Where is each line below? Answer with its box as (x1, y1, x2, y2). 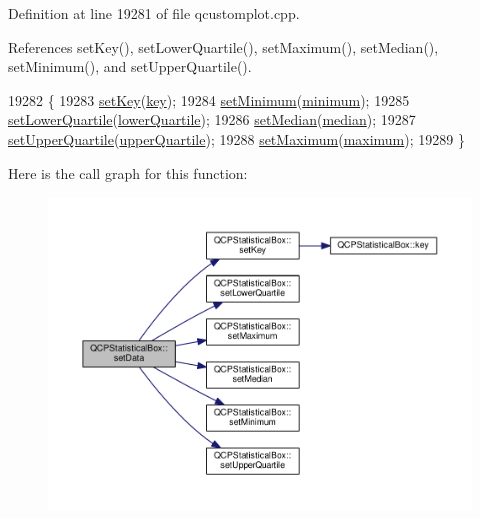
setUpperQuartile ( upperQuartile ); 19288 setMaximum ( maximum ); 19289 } (8, 128, 465, 149)
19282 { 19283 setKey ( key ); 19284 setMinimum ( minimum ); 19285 (8, 89, 410, 110)
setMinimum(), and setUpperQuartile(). (8, 56, 252, 77)
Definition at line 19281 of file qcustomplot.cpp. (8, 3, 300, 23)
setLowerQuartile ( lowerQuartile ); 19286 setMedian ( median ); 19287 (8, 109, 416, 130)
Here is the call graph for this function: (8, 162, 248, 183)
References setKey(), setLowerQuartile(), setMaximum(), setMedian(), (8, 36, 439, 57)
